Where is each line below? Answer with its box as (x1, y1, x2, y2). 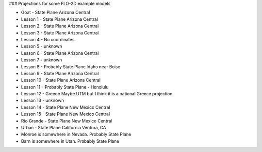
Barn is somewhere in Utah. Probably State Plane (21, 138, 119, 144)
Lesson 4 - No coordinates (21, 36, 75, 42)
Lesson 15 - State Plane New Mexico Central (21, 111, 110, 117)
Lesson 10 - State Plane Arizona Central (21, 77, 101, 83)
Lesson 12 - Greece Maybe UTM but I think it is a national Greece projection (21, 91, 173, 97)
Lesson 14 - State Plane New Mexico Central (21, 104, 110, 110)
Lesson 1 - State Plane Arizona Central (21, 16, 98, 22)
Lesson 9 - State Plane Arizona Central (21, 70, 99, 76)
